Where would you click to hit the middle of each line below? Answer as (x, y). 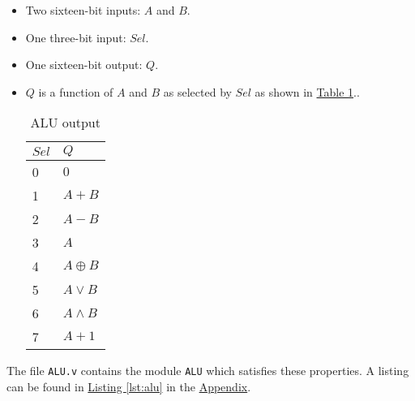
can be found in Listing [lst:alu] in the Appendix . (129, 387)
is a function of (76, 91)
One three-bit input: (76, 37)
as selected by (197, 91)
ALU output (65, 123)
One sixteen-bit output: (84, 65)
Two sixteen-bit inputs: (83, 10)
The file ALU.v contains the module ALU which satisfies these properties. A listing (208, 371)
